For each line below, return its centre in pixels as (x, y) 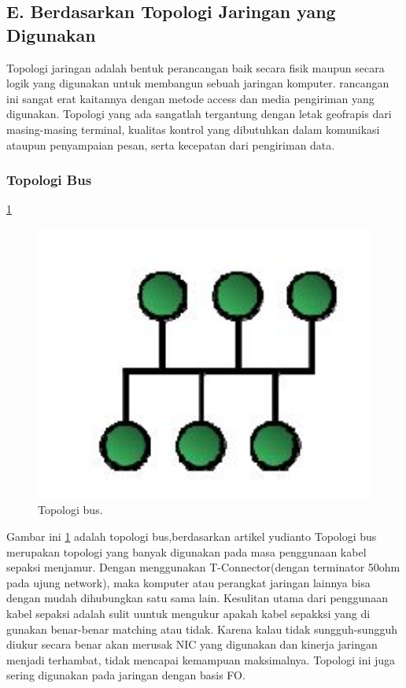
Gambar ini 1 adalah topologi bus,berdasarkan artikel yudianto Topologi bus (192, 536)
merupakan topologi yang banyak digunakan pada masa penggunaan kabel (186, 551)
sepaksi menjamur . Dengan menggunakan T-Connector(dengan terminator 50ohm (203, 567)
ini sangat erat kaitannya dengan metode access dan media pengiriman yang (190, 98)
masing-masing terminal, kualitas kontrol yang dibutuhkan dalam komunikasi (193, 129)
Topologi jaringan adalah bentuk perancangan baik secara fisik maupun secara (196, 67)
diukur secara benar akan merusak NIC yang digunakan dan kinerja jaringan (192, 644)
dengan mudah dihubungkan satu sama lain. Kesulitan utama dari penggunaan (197, 598)
